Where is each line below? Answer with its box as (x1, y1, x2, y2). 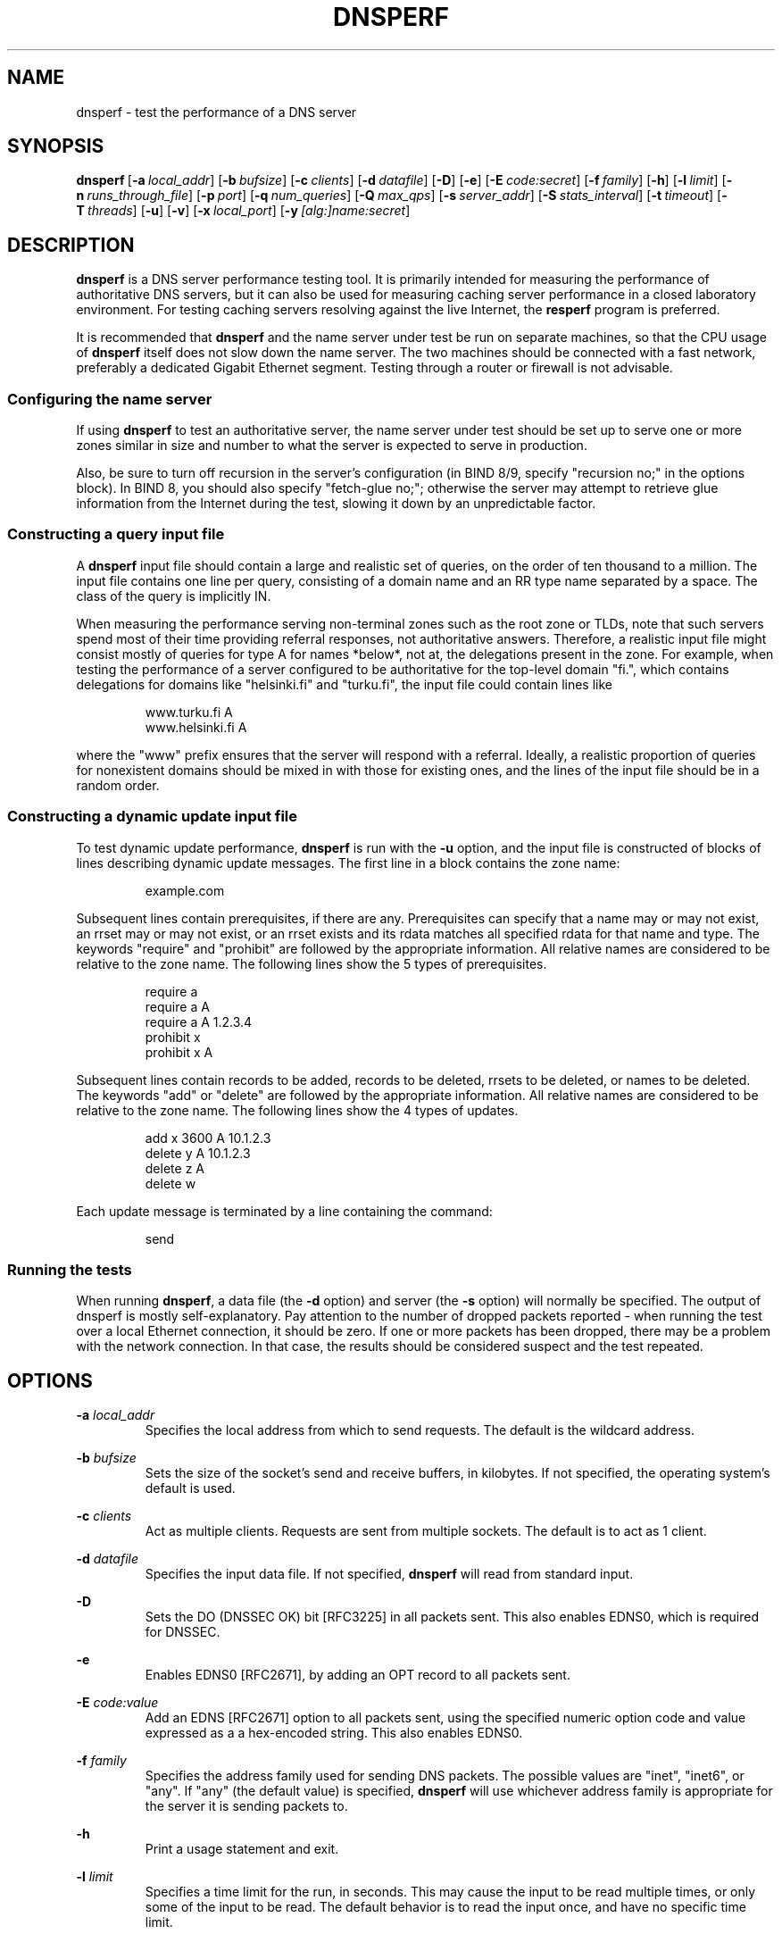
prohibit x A (145, 1044, 213, 1060)
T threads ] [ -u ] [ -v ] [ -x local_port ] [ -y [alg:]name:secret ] (76, 203, 411, 219)
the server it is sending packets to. (145, 1798, 348, 1814)
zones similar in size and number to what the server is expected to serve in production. (76, 438, 587, 454)
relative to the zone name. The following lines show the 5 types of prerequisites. (76, 955, 547, 971)
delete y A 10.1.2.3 (145, 1145, 251, 1161)
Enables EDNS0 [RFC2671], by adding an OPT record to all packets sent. (145, 1667, 570, 1683)
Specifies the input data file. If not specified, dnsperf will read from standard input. (145, 1566, 634, 1582)
